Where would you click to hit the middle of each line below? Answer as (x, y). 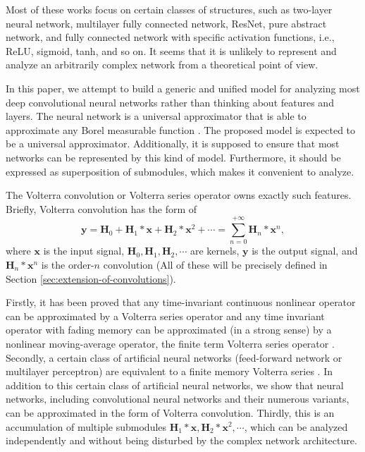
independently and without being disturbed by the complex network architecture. (181, 440)
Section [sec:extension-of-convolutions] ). (91, 278)
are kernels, (215, 251)
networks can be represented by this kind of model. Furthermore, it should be (173, 157)
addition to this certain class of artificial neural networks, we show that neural (175, 385)
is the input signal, (84, 251)
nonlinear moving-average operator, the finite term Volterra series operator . (170, 343)
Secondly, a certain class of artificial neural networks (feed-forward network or (174, 357)
